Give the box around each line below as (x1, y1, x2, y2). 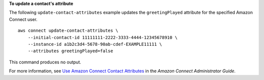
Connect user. (9, 16, 38, 22)
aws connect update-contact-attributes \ (18, 28, 118, 34)
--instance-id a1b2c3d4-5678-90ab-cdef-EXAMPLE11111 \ (27, 41, 162, 47)
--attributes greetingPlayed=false (27, 48, 113, 54)
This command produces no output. (9, 59, 82, 65)
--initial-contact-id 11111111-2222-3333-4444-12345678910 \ (27, 35, 178, 40)
